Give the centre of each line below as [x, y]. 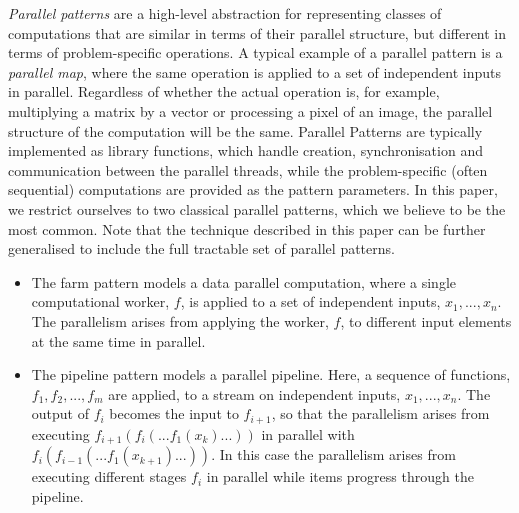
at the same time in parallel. [118, 340]
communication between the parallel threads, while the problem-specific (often [248, 169]
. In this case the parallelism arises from [333, 454]
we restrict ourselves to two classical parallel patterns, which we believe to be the [257, 208]
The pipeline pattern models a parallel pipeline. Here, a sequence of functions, [271, 374]
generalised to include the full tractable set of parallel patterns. [201, 248]
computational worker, [100, 301]
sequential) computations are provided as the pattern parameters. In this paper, [253, 189]
